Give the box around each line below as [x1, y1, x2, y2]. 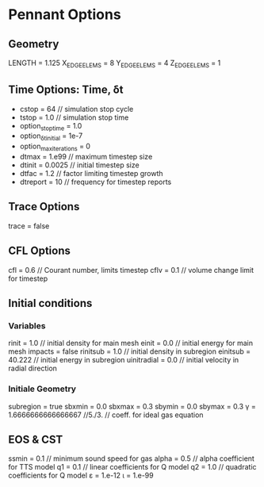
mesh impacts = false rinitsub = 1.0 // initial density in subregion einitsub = [8, 347, 251, 356]
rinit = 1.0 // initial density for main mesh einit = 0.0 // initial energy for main [8, 339, 254, 348]
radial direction [8, 363, 58, 374]
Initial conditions [8, 297, 93, 310]
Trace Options [8, 200, 80, 213]
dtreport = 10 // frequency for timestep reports [19, 177, 172, 186]
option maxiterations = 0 [19, 141, 91, 152]
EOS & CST [8, 433, 63, 446]
